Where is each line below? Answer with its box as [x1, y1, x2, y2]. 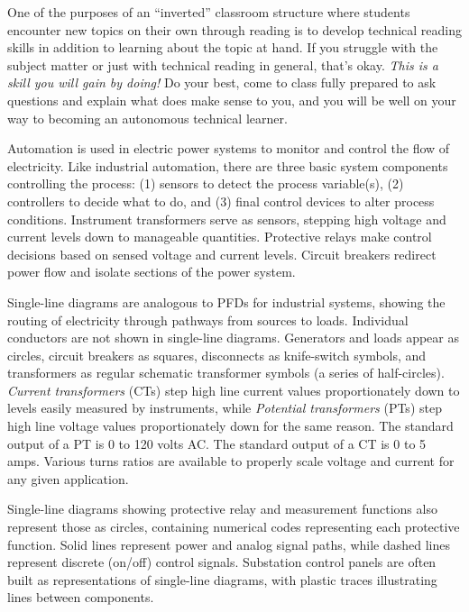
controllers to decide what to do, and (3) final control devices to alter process [7, 191, 435, 210]
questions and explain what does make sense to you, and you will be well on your [7, 90, 456, 109]
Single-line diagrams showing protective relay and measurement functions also [7, 499, 437, 518]
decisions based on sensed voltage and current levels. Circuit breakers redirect [7, 244, 437, 263]
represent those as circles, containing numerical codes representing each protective [7, 517, 460, 536]
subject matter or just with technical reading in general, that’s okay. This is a [7, 55, 438, 74]
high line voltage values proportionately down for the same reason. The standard [7, 416, 454, 435]
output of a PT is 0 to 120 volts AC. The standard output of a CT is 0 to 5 [7, 434, 427, 452]
